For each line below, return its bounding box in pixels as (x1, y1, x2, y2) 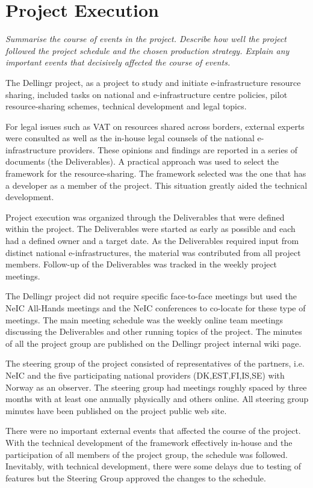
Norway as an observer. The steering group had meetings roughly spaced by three (5, 380, 307, 393)
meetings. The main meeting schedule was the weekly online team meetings (5, 313, 284, 326)
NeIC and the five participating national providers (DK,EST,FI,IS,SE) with (5, 368, 285, 381)
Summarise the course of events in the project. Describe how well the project (5, 32, 287, 45)
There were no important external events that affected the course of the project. (5, 424, 301, 437)
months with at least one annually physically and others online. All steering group (5, 392, 309, 405)
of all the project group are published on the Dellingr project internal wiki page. (5, 337, 302, 349)
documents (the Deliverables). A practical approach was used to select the (5, 155, 279, 168)
